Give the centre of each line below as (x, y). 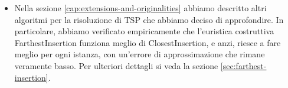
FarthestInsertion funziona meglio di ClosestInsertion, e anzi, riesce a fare (148, 42)
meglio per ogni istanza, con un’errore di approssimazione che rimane (140, 54)
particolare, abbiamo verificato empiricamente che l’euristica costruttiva (144, 31)
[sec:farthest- (243, 65)
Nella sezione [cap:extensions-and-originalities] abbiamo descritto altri (140, 8)
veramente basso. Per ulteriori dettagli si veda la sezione (116, 65)
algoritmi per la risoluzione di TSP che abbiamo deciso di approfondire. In (149, 19)
